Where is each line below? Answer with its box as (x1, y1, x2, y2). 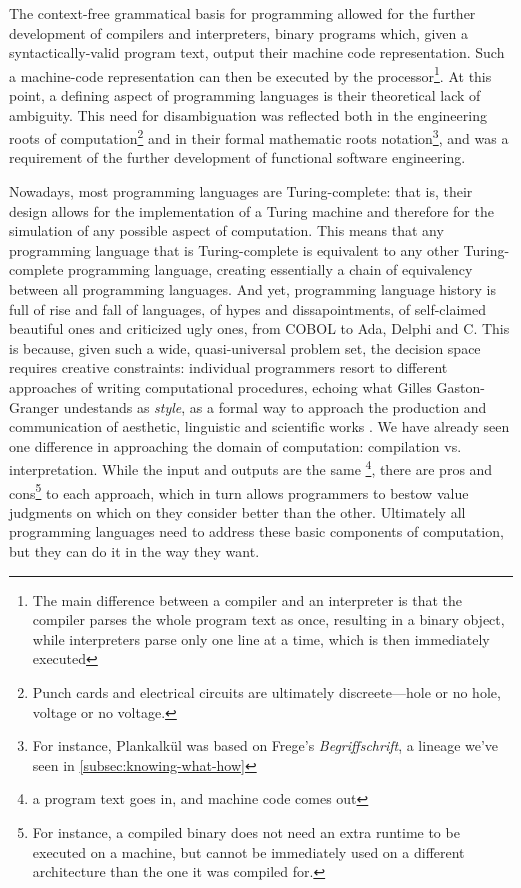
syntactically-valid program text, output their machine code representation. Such (9, 42, 505, 63)
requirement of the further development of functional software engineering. (9, 147, 466, 168)
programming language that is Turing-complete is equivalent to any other (9, 239, 459, 260)
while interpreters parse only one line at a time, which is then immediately (32, 628, 490, 649)
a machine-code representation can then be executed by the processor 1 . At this (9, 62, 492, 86)
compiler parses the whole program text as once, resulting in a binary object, (32, 609, 505, 630)
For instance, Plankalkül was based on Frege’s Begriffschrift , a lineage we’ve (32, 735, 499, 756)
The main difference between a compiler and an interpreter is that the (32, 589, 462, 610)
